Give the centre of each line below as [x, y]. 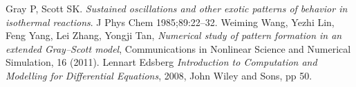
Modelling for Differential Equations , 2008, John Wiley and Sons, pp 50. [159, 75]
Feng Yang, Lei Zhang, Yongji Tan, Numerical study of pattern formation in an [174, 35]
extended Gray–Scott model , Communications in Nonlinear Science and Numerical [178, 48]
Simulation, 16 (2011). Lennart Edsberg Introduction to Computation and [161, 62]
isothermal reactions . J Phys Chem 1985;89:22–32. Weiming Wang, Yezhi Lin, [170, 22]
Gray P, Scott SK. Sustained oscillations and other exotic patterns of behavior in [177, 8]
